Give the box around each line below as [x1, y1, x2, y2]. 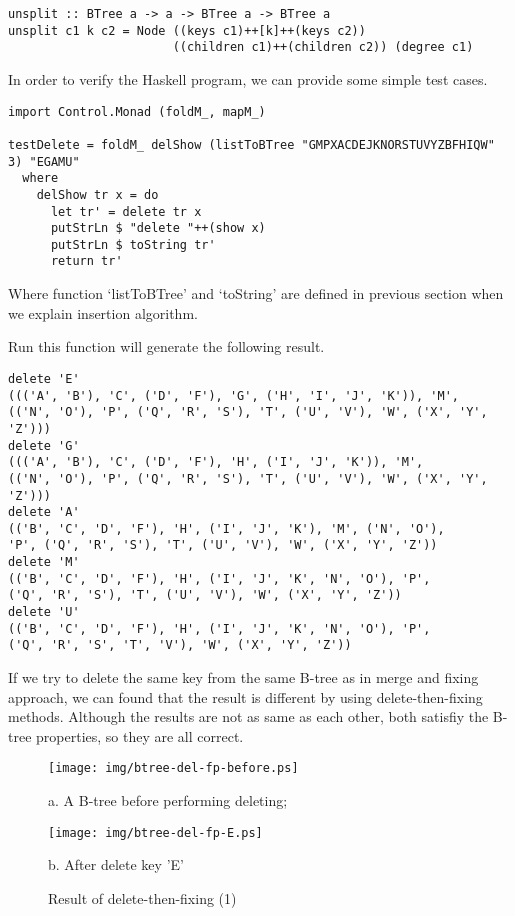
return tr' [50, 254, 123, 269]
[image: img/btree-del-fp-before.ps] [48, 761, 299, 776]
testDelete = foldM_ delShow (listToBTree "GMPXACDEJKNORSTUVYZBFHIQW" [8, 137, 495, 152]
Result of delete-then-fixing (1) [48, 887, 237, 908]
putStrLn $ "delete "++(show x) [50, 221, 266, 236]
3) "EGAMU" [8, 154, 80, 169]
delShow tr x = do [36, 187, 159, 202]
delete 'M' [8, 555, 80, 570]
